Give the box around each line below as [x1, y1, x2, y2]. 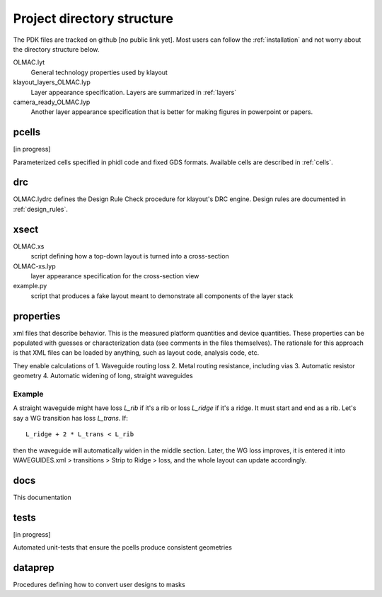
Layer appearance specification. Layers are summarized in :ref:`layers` [30, 88, 237, 96]
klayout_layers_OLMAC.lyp [13, 78, 91, 86]
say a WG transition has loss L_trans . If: [13, 414, 129, 422]
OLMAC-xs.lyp [13, 262, 56, 271]
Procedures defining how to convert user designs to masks [13, 581, 185, 589]
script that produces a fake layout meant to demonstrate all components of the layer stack [30, 291, 294, 300]
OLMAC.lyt [13, 58, 45, 67]
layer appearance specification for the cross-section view [30, 271, 199, 280]
